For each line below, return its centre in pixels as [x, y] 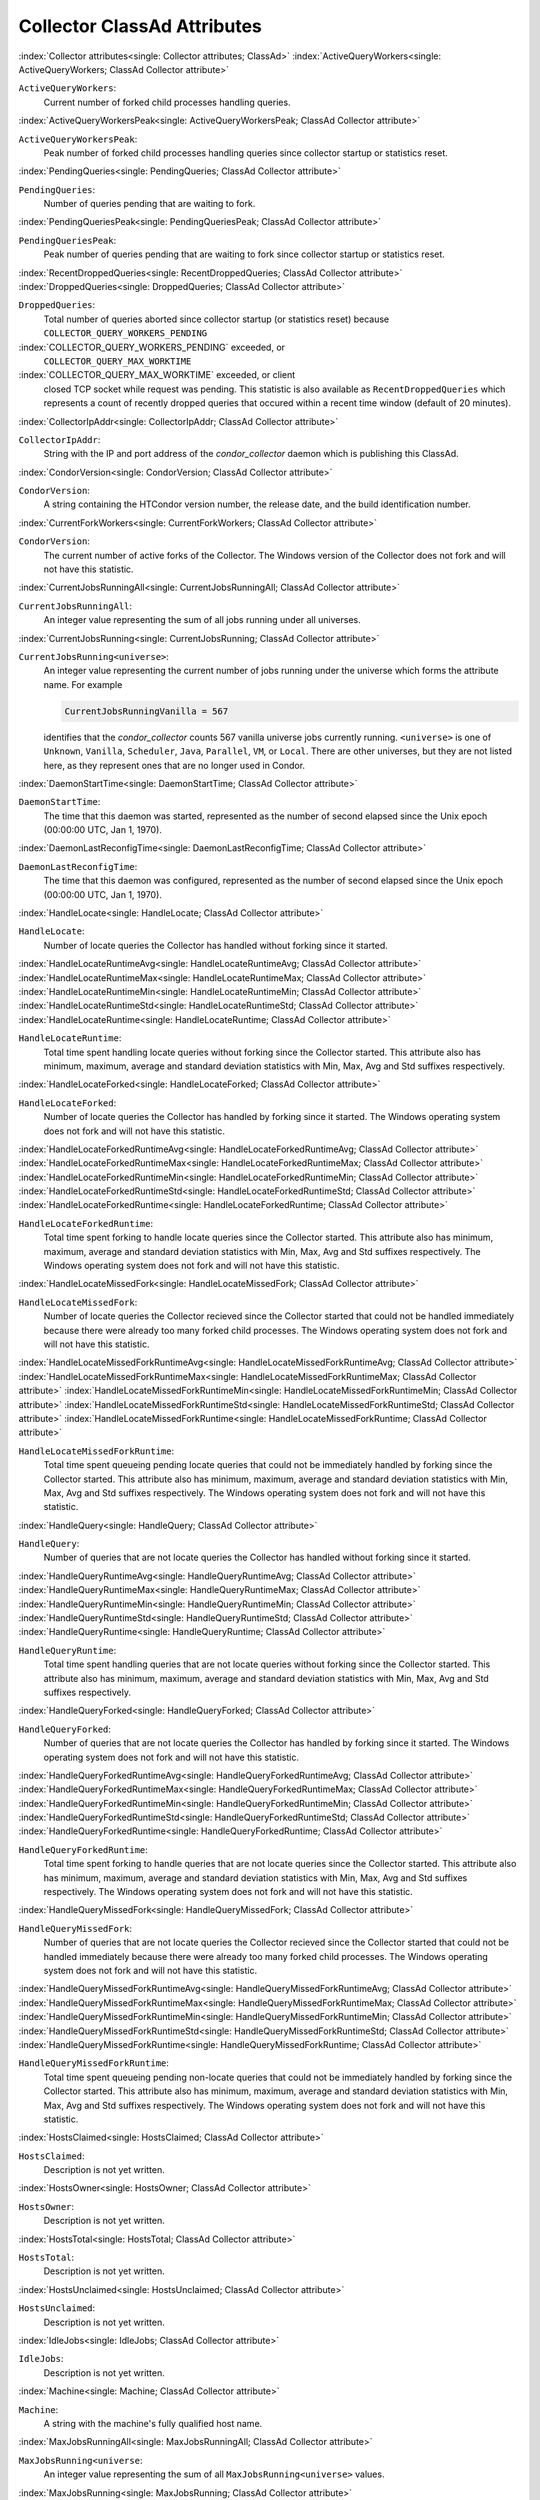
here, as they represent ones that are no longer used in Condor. [174, 765]
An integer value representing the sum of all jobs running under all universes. [202, 620]
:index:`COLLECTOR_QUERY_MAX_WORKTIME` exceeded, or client [157, 375]
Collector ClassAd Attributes [140, 26]
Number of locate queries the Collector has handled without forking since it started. [216, 945]
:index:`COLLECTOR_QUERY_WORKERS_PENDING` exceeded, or [151, 347]
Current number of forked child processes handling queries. [167, 102]
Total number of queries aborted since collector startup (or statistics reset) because [216, 319]
